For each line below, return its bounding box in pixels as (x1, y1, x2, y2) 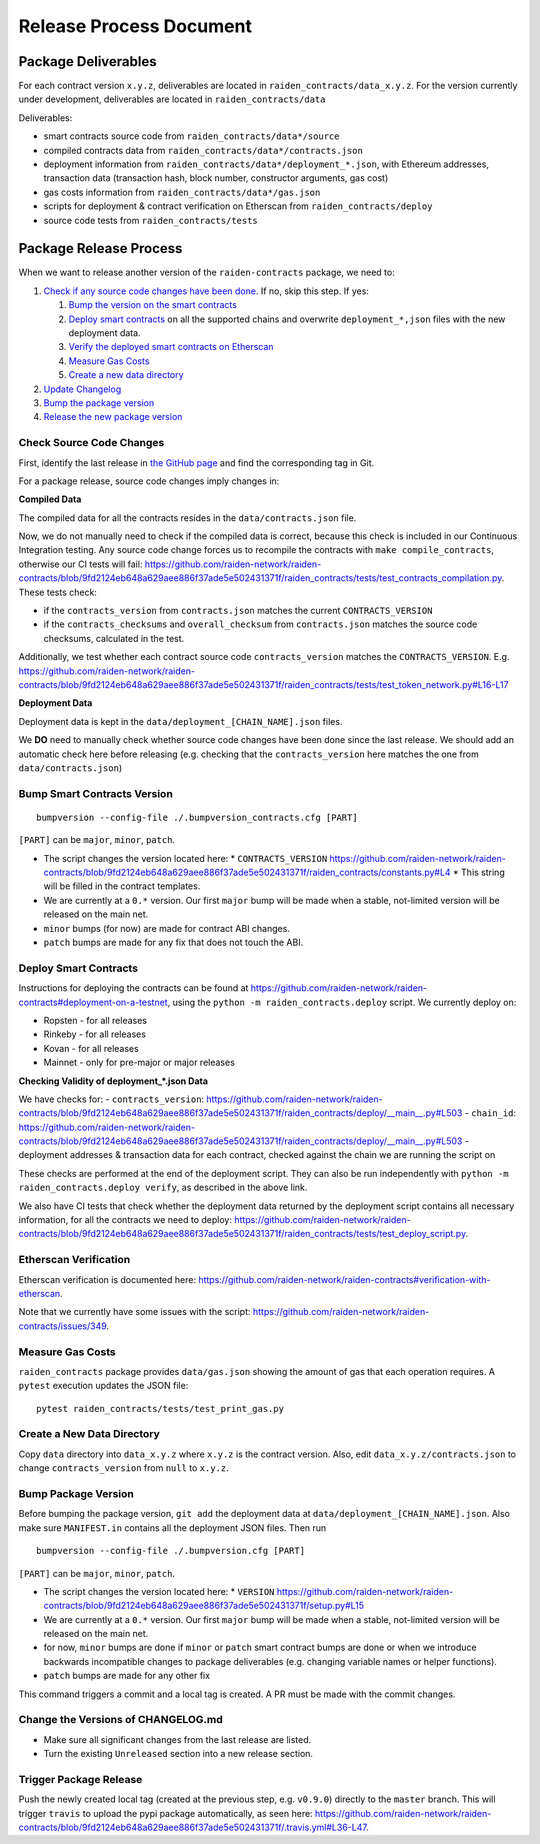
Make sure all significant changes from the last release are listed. (43, 1733, 312, 1745)
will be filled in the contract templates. (43, 880, 201, 892)
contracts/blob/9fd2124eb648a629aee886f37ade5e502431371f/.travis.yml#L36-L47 (18, 1821, 367, 1834)
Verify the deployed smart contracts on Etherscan (68, 341, 274, 353)
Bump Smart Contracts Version (18, 786, 174, 800)
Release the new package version (43, 411, 183, 423)
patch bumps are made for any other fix (43, 1670, 210, 1682)
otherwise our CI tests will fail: (18, 558, 143, 570)
